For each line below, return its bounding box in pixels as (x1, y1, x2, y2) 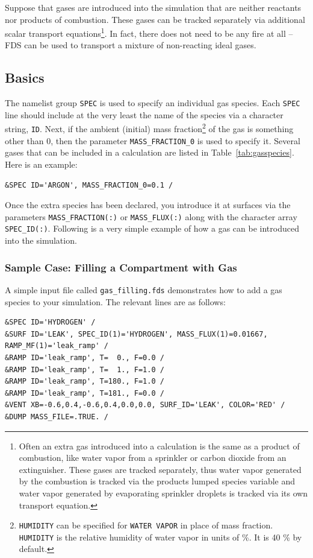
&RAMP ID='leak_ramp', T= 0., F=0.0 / (5, 353, 164, 362)
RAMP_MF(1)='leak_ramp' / (5, 341, 108, 350)
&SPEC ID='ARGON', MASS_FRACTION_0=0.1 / (5, 180, 173, 189)
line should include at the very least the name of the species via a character (5, 108, 284, 121)
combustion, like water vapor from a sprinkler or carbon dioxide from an (19, 451, 287, 464)
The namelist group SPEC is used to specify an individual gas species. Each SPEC (5, 97, 300, 109)
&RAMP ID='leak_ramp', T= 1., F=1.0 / (5, 365, 164, 374)
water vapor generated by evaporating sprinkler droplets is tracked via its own (19, 486, 308, 499)
